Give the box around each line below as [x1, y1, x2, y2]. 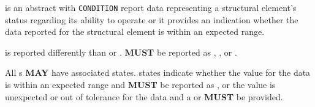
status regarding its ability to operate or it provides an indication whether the [5, 13, 298, 26]
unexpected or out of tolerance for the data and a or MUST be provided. [5, 90, 283, 103]
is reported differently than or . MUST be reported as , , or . [5, 45, 237, 58]
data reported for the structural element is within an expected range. [5, 25, 265, 38]
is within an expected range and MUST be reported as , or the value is [5, 78, 276, 91]
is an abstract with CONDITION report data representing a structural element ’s [5, 1, 297, 13]
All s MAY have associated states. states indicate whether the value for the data [5, 66, 311, 79]
